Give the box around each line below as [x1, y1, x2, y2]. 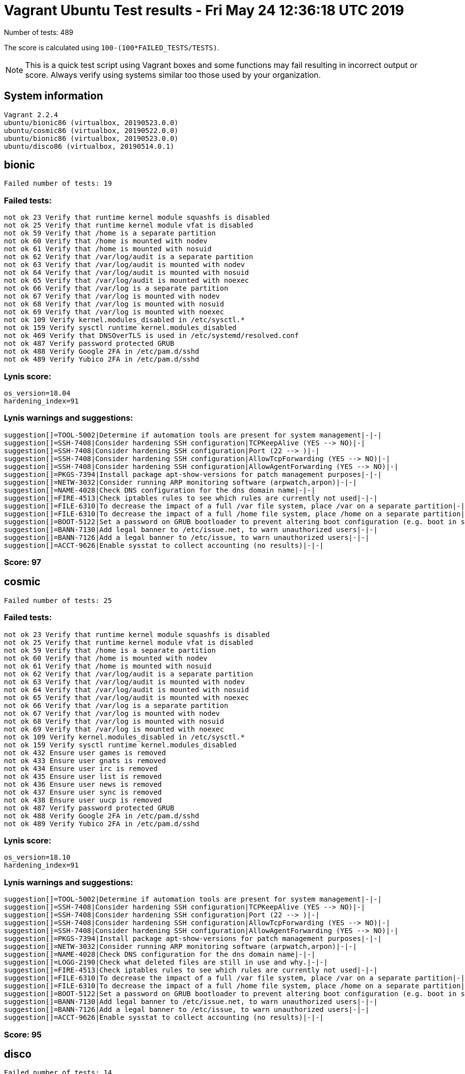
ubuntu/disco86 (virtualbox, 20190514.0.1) [4, 142, 174, 150]
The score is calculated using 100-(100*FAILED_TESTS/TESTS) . [4, 43, 219, 52]
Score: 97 [4, 557, 41, 568]
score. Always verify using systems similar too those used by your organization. [25, 69, 321, 80]
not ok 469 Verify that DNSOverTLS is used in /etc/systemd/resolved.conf [4, 332, 299, 340]
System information [4, 90, 103, 102]
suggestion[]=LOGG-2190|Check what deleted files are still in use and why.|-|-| [4, 958, 328, 967]
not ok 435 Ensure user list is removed [4, 772, 162, 780]
